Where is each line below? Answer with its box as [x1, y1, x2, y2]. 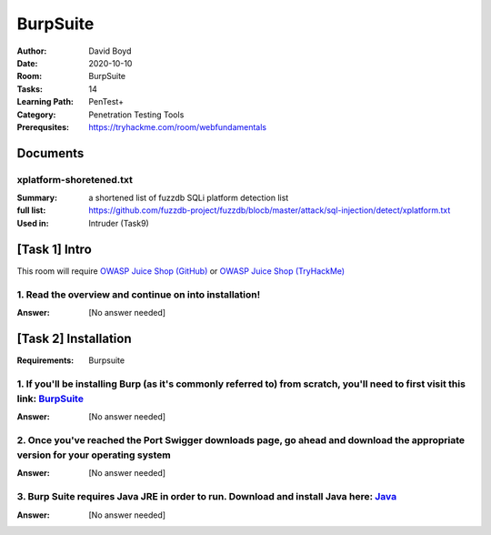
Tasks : [16, 83, 43, 95]
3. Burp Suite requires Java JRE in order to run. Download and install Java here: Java [16, 490, 397, 503]
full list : [16, 205, 46, 216]
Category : [16, 109, 56, 120]
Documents [16, 146, 85, 161]
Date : [16, 57, 38, 68]
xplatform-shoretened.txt [16, 173, 134, 186]
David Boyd [88, 45, 132, 56]
